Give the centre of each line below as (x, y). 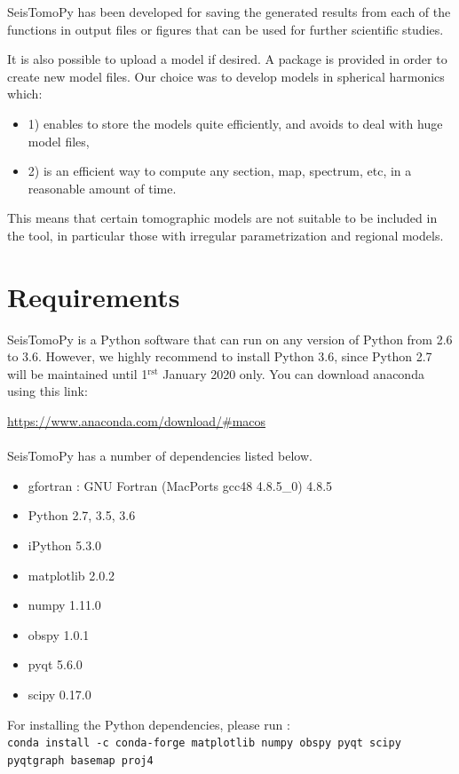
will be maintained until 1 (78, 373)
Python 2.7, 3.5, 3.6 (82, 515)
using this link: (47, 391)
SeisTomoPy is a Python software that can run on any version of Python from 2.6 (230, 339)
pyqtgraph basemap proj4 (80, 760)
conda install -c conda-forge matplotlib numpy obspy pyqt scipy (204, 743)
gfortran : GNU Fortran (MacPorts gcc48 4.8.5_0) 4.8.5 (180, 485)
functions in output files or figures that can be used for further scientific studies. (226, 29)
